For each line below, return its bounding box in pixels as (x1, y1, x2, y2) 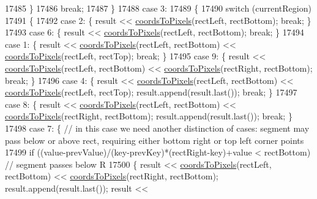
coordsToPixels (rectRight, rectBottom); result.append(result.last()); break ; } (5, 110, 293, 122)
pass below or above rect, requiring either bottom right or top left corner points (5, 133, 304, 146)
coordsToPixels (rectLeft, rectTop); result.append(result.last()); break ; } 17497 (5, 86, 297, 99)
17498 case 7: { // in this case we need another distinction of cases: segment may (5, 121, 310, 134)
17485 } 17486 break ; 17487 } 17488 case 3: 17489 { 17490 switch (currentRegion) (5, 2, 311, 14)
